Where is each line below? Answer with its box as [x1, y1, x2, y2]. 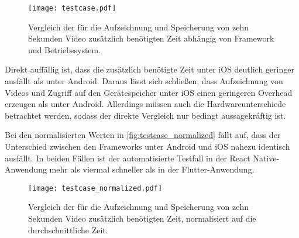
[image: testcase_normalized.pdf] [28, 184, 163, 192]
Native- [253, 151, 280, 164]
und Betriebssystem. [28, 43, 101, 56]
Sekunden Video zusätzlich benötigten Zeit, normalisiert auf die [28, 212, 256, 225]
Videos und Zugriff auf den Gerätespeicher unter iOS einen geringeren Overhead [5, 86, 293, 98]
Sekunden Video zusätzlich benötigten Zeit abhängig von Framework [28, 32, 274, 44]
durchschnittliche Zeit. [28, 223, 108, 236]
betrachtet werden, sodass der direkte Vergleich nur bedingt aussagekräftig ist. [5, 109, 286, 121]
